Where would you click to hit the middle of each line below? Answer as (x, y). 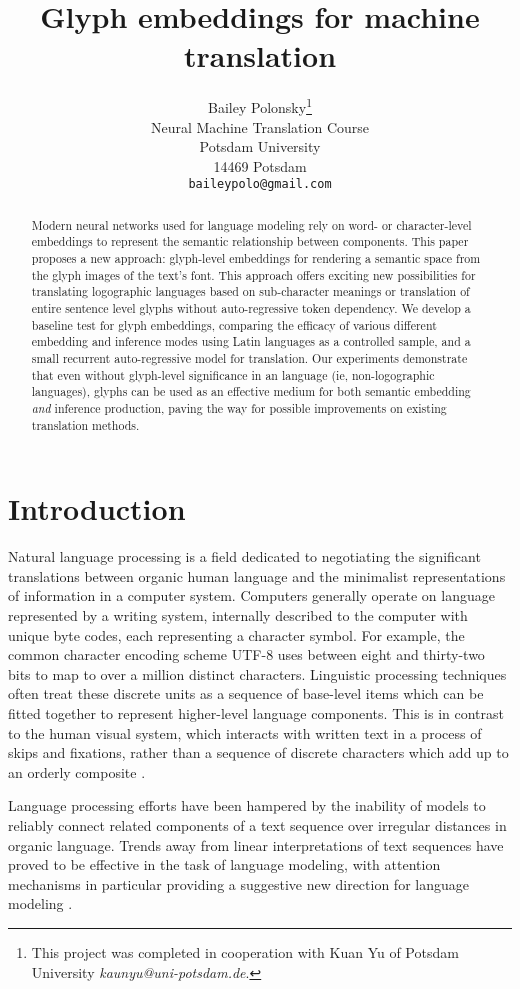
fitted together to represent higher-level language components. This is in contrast (256, 713)
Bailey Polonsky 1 (260, 105)
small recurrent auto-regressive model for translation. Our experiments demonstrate (249, 358)
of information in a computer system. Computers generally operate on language (251, 595)
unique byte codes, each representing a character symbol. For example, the (236, 634)
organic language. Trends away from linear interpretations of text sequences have (256, 844)
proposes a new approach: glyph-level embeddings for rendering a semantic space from (256, 258)
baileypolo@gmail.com (260, 184)
